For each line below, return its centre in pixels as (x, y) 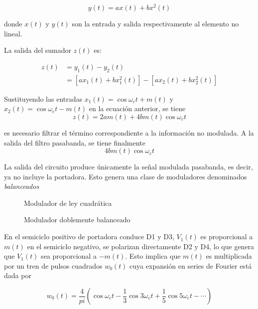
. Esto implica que (153, 256)
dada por (18, 275)
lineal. (13, 33)
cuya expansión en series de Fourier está (191, 265)
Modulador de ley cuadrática (68, 203)
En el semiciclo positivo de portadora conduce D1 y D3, (89, 236)
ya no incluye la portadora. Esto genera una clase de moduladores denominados (126, 176)
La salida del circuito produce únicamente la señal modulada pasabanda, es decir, (129, 167)
